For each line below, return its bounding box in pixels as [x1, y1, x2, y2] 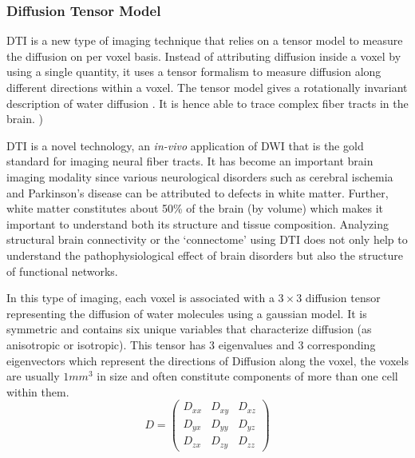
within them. [6, 383, 69, 400]
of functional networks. [6, 262, 118, 279]
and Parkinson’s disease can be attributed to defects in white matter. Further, [6, 184, 389, 201]
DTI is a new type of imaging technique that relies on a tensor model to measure [6, 32, 403, 49]
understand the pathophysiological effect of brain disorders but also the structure [6, 246, 403, 263]
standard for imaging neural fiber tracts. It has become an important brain [6, 153, 373, 169]
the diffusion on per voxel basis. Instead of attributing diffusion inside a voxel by [6, 47, 401, 64]
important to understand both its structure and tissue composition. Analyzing [6, 215, 389, 232]
